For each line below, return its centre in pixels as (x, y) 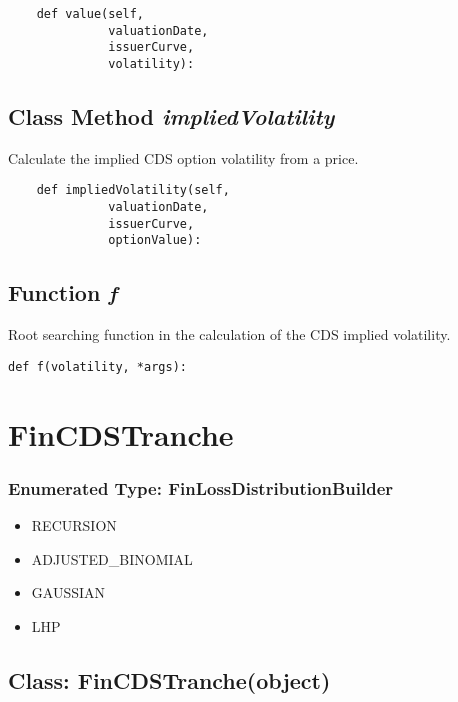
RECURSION (74, 525)
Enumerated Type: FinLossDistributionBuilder (201, 487)
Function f (62, 292)
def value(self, (90, 14)
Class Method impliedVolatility (171, 116)
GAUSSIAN (68, 592)
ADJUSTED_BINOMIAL (112, 558)
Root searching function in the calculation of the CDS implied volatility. (229, 334)
